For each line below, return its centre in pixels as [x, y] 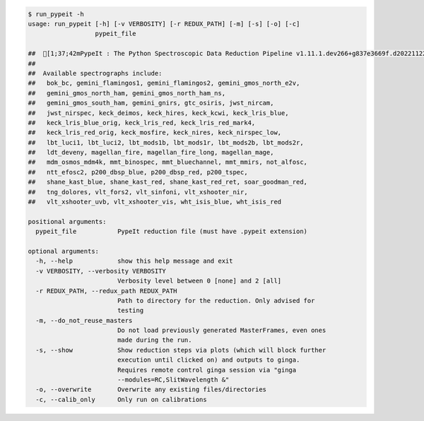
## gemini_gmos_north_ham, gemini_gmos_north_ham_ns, [127, 93]
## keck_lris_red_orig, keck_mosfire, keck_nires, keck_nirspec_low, [155, 133]
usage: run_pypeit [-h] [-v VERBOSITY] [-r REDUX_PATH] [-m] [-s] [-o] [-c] [164, 24]
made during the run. [154, 340]
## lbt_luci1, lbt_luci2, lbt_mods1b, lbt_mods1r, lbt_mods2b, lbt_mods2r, [166, 142]
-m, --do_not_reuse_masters [84, 320]
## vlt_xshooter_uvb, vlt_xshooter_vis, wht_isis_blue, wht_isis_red [155, 202]
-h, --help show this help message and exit [134, 261]
